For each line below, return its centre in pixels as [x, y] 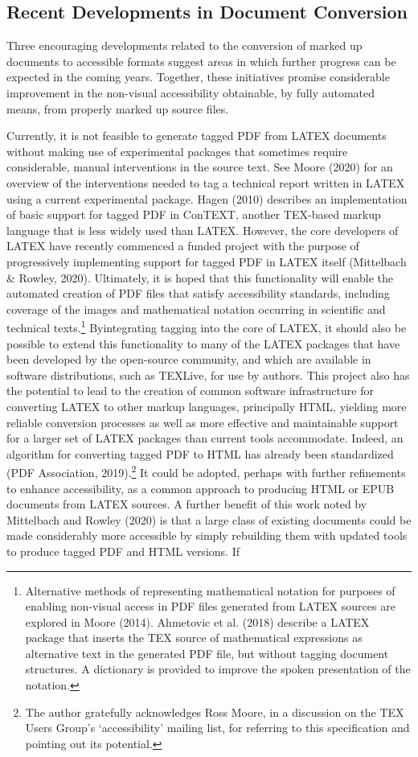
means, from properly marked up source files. [118, 108]
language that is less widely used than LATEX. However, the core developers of [203, 230]
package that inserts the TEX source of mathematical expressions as [194, 638]
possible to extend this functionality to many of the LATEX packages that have [203, 343]
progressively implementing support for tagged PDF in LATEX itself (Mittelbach [207, 261]
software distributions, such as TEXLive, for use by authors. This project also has [208, 374]
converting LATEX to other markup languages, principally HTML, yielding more [207, 406]
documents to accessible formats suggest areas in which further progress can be [201, 61]
